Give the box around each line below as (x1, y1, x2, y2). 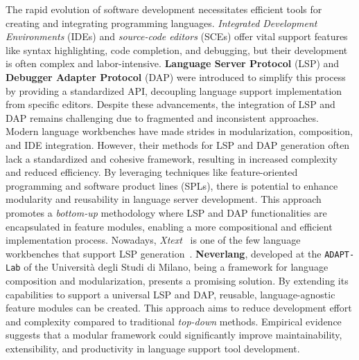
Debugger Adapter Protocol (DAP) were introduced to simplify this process (6, 69, 346, 84)
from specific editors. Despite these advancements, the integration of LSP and (6, 97, 335, 111)
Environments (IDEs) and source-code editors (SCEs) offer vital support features (6, 29, 348, 44)
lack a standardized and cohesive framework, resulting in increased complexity (6, 151, 338, 165)
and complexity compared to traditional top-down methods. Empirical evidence (6, 314, 342, 328)
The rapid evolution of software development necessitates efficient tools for (6, 2, 322, 16)
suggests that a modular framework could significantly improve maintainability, (6, 327, 342, 342)
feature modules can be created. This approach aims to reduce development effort (6, 300, 352, 315)
